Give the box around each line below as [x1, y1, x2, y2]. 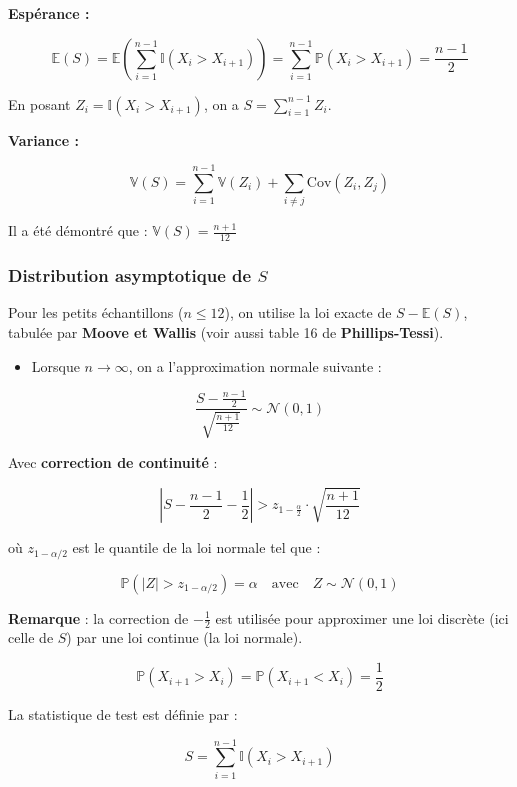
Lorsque [31, 355, 80, 376]
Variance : [8, 129, 79, 150]
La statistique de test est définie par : [8, 704, 238, 725]
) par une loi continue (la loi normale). [66, 627, 303, 648]
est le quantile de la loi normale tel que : [72, 537, 321, 558]
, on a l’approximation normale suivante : [128, 355, 382, 376]
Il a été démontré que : [8, 220, 148, 241]
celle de [8, 627, 54, 648]
